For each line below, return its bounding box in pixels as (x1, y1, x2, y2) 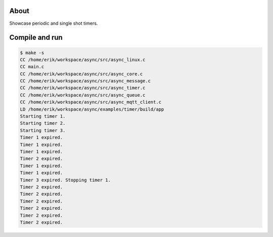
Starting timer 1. (20, 114, 66, 119)
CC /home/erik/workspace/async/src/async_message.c (20, 78, 151, 84)
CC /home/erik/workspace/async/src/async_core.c (20, 71, 143, 77)
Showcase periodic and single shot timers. (9, 20, 98, 26)
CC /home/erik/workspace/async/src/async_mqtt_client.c (20, 99, 162, 105)
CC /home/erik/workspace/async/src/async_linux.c (20, 57, 146, 63)
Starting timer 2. (20, 120, 66, 126)
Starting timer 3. (20, 127, 66, 133)
